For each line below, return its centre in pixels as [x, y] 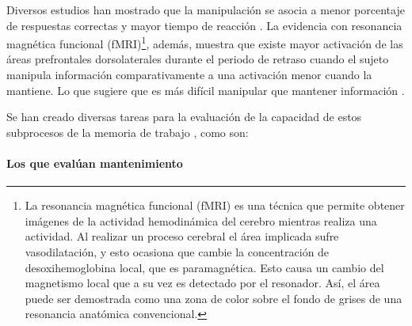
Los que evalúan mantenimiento [95, 163]
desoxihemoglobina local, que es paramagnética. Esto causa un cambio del [204, 267]
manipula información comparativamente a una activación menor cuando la [189, 75]
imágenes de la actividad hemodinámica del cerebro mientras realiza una [201, 220]
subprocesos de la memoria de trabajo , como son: [128, 132]
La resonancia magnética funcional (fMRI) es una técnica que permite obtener [215, 205]
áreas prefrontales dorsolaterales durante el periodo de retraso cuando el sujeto [198, 59]
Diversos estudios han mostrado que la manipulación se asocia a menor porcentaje [206, 9]
